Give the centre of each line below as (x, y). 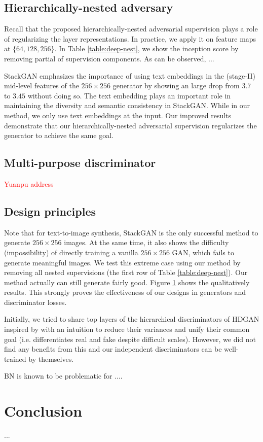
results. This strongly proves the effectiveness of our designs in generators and (125, 292)
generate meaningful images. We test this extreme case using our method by (122, 262)
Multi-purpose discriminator (80, 163)
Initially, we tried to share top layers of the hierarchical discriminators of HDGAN (132, 319)
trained (15, 359)
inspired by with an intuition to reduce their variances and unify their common (127, 329)
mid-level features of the (42, 86)
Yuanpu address (29, 183)
